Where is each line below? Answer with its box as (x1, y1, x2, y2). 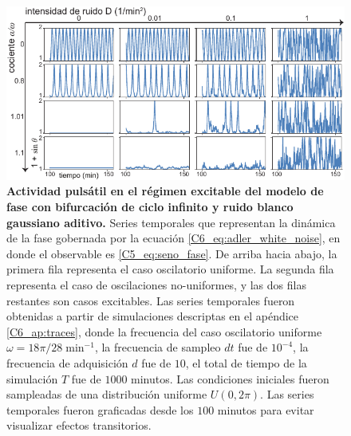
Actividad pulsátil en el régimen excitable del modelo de (6, 183, 324, 199)
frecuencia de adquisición (6, 354, 128, 371)
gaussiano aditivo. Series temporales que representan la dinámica (6, 214, 336, 230)
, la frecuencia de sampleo (94, 339, 221, 355)
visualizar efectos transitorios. (6, 417, 152, 434)
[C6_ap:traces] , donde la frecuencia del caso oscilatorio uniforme (6, 323, 322, 340)
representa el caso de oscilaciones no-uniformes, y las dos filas (6, 276, 306, 293)
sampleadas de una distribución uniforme (6, 386, 207, 403)
